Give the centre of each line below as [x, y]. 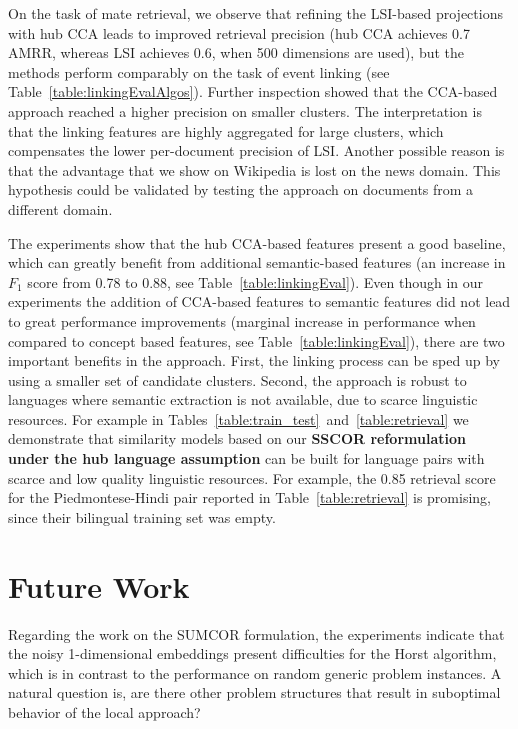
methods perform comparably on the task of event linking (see [199, 71]
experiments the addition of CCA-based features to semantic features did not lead [259, 301]
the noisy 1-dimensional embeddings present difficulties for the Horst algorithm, [252, 653]
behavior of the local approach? [104, 711]
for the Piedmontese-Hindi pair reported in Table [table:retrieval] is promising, [249, 497]
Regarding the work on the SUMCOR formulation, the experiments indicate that [256, 633]
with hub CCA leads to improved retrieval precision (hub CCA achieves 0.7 [239, 32]
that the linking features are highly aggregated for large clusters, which [226, 130]
